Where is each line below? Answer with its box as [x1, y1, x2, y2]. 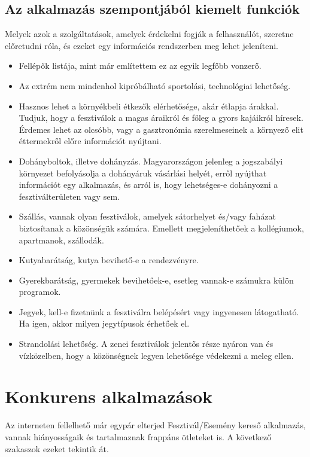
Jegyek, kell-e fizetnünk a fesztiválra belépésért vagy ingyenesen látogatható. [19, 305, 299, 318]
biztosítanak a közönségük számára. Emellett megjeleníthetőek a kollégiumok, [19, 221, 304, 234]
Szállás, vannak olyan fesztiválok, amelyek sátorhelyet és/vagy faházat [19, 210, 276, 223]
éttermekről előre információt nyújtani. [19, 135, 162, 147]
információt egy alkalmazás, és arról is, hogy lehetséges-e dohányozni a [19, 178, 278, 191]
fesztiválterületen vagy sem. [19, 190, 120, 202]
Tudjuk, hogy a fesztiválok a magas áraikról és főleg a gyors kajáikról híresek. [19, 111, 303, 124]
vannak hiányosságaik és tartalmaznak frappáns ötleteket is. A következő [5, 430, 272, 443]
